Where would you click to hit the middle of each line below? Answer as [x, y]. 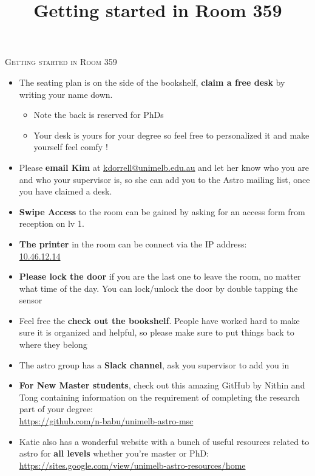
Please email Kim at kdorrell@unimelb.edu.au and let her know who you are [164, 167]
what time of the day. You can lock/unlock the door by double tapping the [158, 288]
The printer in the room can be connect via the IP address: [133, 243]
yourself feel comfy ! [71, 147]
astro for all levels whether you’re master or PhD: [114, 453]
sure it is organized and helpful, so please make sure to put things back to [157, 332]
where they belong [53, 344]
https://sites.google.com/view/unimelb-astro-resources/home [132, 465]
